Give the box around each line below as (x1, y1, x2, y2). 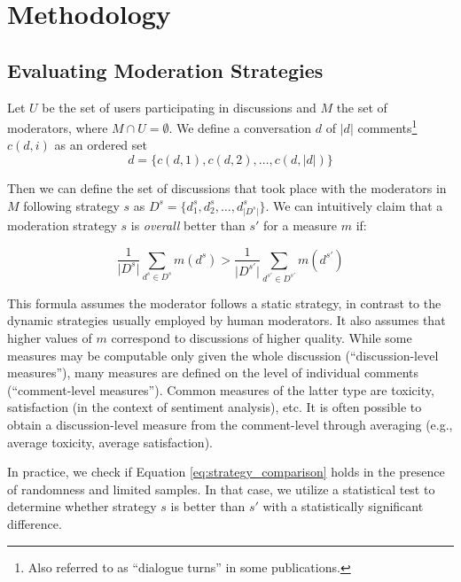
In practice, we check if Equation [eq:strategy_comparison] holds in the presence (7, 462, 445, 481)
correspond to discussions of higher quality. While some (111, 329, 412, 347)
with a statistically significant (262, 497, 424, 516)
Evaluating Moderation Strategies (7, 56, 324, 83)
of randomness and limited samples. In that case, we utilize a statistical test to (7, 479, 435, 498)
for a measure (263, 215, 338, 234)
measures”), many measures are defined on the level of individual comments (7, 363, 419, 382)
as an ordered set (54, 136, 147, 154)
